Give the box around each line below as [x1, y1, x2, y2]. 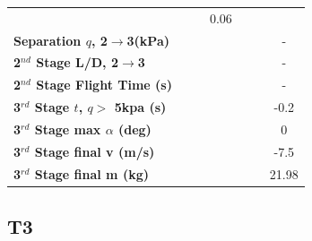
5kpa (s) [114, 98, 167, 116]
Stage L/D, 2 [36, 53, 118, 72]
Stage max [34, 119, 101, 138]
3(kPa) [126, 30, 169, 49]
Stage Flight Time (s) [36, 75, 172, 94]
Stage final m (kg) [34, 164, 149, 183]
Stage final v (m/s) [34, 142, 155, 160]
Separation [13, 30, 82, 49]
